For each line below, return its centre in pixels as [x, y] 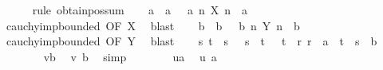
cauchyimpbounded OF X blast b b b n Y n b [153, 25]
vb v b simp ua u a [130, 56]
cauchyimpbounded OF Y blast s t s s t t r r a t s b [191, 41]
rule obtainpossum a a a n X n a [140, 10]
